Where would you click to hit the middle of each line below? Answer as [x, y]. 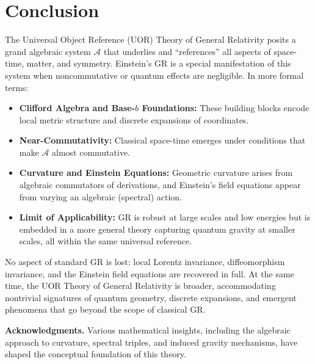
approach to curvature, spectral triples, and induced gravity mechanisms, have [151, 342]
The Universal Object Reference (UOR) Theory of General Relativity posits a [150, 39]
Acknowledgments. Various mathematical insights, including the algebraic [148, 330]
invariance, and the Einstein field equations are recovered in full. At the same [150, 273]
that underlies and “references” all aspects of [187, 51]
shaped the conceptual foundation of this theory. [96, 354]
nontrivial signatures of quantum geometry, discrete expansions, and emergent [151, 297]
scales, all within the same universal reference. [106, 241]
